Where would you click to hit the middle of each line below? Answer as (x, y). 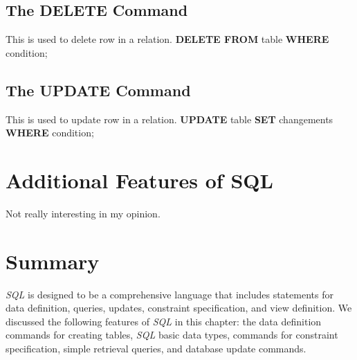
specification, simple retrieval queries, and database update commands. (156, 348)
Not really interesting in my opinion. (83, 213)
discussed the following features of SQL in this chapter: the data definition (164, 321)
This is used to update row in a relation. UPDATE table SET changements (170, 119)
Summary (53, 261)
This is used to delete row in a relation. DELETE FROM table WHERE (167, 39)
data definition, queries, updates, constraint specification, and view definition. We (179, 308)
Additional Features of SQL (139, 180)
